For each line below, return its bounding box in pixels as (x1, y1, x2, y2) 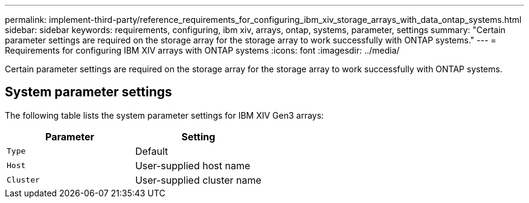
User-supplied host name (135, 159, 251, 172)
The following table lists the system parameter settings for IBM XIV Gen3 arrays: (5, 110, 324, 120)
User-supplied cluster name (135, 173, 261, 186)
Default (135, 145, 168, 157)
